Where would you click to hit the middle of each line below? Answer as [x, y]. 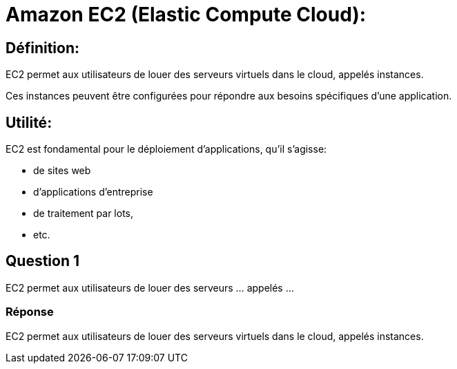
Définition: [43, 48]
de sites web [62, 171]
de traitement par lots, [84, 214]
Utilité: [29, 122]
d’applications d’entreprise [93, 192]
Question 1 [43, 261]
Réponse [30, 312]
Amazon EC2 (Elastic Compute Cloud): [186, 15]
